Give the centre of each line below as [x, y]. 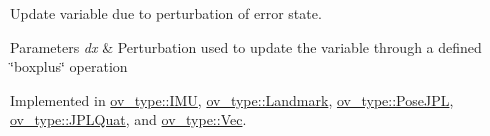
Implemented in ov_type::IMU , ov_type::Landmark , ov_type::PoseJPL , [232, 99]
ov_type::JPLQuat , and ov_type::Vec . [128, 119]
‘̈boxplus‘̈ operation [69, 66]
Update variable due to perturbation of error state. [166, 13]
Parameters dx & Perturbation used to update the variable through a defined [246, 46]
